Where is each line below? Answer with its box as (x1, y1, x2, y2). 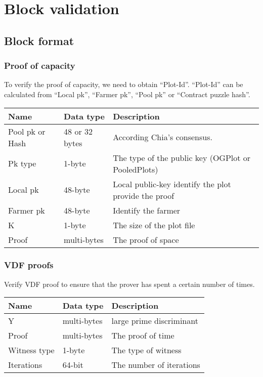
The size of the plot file (113, 219, 195, 231)
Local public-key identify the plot (113, 178, 231, 190)
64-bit (62, 359, 83, 371)
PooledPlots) (113, 163, 158, 175)
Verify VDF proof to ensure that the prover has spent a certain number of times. (4, 278, 255, 289)
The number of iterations (111, 359, 200, 371)
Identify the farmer (113, 204, 181, 216)
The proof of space (113, 233, 179, 245)
